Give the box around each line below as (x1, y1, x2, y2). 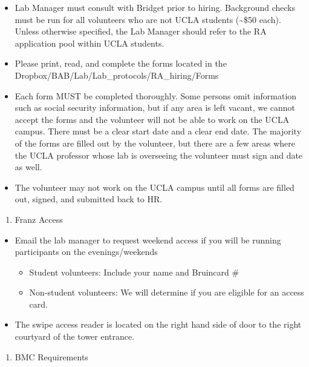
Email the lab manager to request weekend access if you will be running (15, 233, 281, 246)
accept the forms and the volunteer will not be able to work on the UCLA (15, 113, 290, 125)
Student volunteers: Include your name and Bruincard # (29, 265, 239, 278)
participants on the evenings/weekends (15, 245, 158, 258)
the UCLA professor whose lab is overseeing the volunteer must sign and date (15, 148, 303, 161)
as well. (15, 160, 42, 173)
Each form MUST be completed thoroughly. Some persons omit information (15, 89, 297, 102)
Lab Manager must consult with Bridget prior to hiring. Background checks (15, 1, 296, 13)
